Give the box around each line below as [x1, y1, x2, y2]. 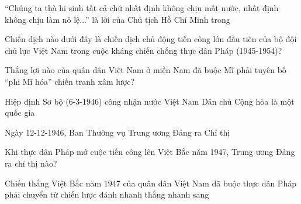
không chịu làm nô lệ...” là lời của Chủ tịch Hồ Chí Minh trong [5, 13, 230, 25]
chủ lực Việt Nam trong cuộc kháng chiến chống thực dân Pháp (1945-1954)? [5, 44, 282, 56]
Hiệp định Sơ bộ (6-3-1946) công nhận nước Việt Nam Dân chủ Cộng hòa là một [5, 95, 295, 107]
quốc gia [5, 106, 35, 119]
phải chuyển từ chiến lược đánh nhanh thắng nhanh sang [5, 188, 209, 200]
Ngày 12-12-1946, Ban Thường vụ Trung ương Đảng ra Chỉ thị [5, 126, 230, 138]
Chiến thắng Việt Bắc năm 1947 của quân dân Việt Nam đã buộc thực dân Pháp [5, 177, 296, 189]
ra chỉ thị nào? [5, 157, 57, 169]
